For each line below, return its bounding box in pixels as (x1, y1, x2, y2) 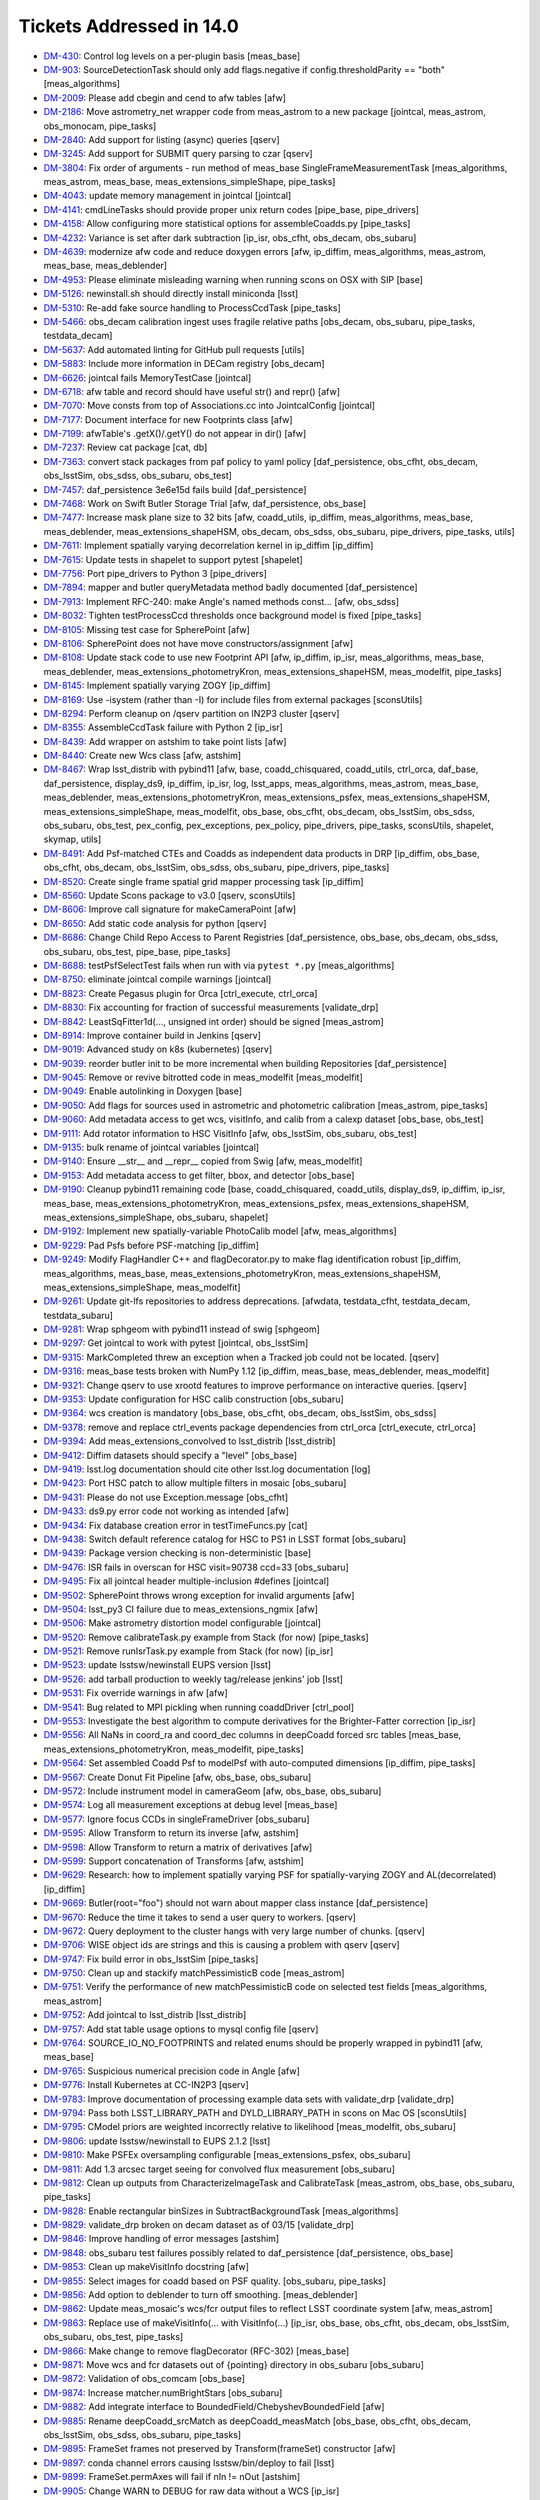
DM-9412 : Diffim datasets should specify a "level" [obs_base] (43, 1449, 298, 1461)
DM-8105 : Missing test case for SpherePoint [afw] (43, 623, 250, 635)
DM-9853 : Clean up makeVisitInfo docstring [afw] (43, 2261, 250, 2273)
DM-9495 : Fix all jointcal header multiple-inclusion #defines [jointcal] (43, 1575, 330, 1587)
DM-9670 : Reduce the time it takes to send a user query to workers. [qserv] (43, 1911, 357, 1923)
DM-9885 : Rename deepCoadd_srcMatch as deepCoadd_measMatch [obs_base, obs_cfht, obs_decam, (43, 2415, 472, 2427)
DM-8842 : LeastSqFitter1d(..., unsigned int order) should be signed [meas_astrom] (43, 1015, 384, 1027)
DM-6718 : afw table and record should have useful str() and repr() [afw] (43, 385, 340, 397)
